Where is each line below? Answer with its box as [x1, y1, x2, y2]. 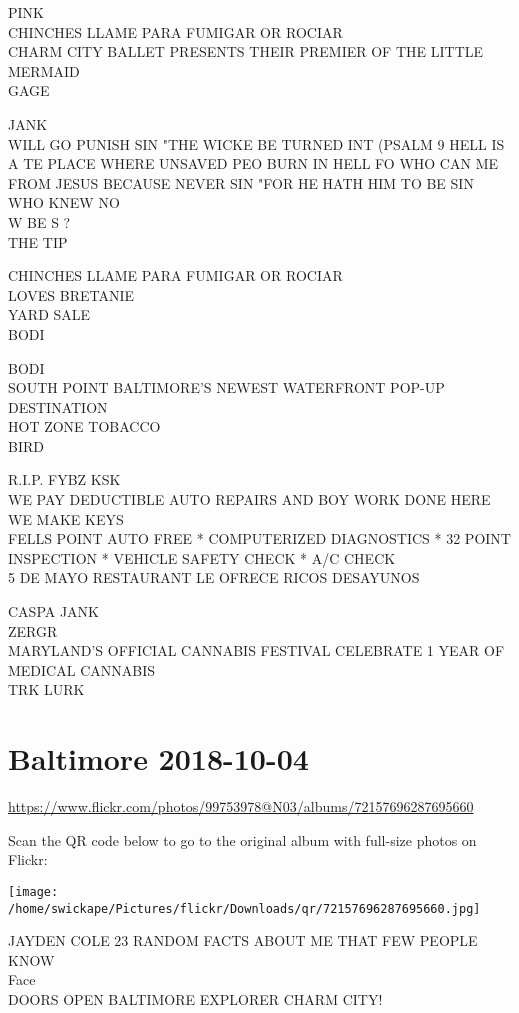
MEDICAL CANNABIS [8, 659, 155, 680]
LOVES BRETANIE [8, 284, 135, 305]
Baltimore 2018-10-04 [8, 738, 309, 779]
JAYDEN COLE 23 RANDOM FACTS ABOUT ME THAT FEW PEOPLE [8, 930, 478, 951]
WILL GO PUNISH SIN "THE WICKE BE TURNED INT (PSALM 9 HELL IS [8, 133, 505, 154]
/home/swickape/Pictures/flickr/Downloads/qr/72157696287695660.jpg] [8, 901, 481, 916]
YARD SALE [8, 304, 91, 325]
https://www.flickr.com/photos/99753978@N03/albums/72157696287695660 [8, 796, 474, 817]
